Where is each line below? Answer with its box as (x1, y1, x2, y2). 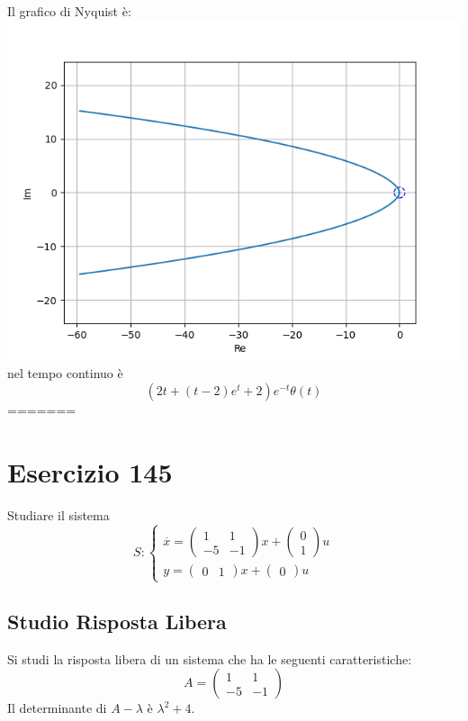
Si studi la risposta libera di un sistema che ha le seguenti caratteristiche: (7, 649, 412, 668)
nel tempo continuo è (7, 364, 123, 383)
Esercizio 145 (7, 453, 173, 490)
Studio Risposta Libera (7, 608, 227, 635)
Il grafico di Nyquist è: (7, 2, 131, 20)
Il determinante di (7, 698, 107, 717)
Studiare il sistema (7, 505, 110, 524)
